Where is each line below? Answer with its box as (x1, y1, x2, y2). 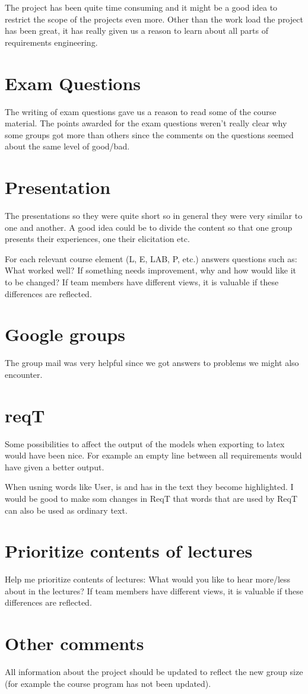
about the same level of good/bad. (5, 140, 130, 152)
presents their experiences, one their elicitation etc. (5, 233, 190, 245)
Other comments (5, 631, 144, 655)
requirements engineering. (5, 36, 98, 48)
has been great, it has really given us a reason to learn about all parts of (5, 24, 268, 37)
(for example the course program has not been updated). (5, 677, 211, 689)
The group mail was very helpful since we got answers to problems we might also (5, 356, 299, 369)
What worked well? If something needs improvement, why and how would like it (5, 264, 296, 276)
